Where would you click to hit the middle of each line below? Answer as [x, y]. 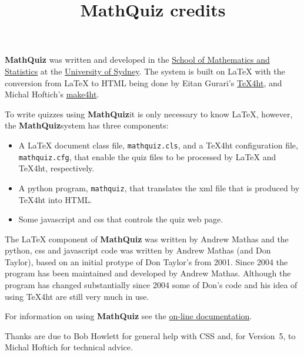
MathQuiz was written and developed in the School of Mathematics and [137, 60]
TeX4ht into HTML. [55, 199]
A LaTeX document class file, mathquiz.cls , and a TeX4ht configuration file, [158, 145]
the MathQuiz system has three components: [87, 125]
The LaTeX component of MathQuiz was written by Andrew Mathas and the [147, 239]
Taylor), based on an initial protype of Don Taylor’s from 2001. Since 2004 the [146, 261]
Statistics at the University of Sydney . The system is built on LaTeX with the [145, 71]
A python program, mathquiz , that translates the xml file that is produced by [159, 187]
